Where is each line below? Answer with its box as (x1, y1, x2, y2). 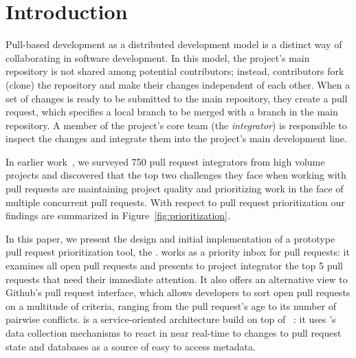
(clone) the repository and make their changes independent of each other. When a (5, 77, 351, 91)
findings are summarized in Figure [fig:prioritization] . (5, 208, 230, 223)
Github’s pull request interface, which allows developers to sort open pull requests (5, 285, 351, 300)
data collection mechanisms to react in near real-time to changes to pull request (5, 326, 342, 339)
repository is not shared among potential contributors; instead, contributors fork (5, 64, 344, 78)
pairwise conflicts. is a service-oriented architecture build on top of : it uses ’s (5, 312, 336, 326)
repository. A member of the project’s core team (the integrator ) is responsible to (5, 118, 347, 132)
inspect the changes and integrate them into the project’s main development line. (5, 131, 347, 146)
